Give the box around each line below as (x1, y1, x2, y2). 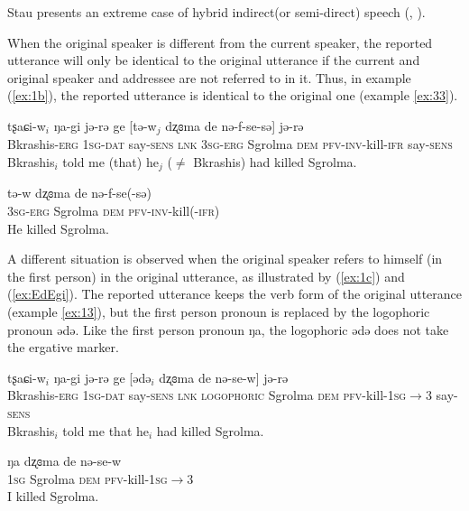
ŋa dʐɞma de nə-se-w (7, 451, 122, 470)
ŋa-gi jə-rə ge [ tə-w (53, 116, 157, 135)
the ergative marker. (7, 338, 119, 357)
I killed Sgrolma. (7, 487, 99, 506)
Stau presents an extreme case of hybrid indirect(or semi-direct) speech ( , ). (7, 3, 426, 21)
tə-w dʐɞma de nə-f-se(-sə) (7, 183, 152, 202)
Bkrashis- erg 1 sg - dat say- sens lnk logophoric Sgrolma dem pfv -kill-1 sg (7, 386, 407, 404)
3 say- (425, 386, 458, 404)
